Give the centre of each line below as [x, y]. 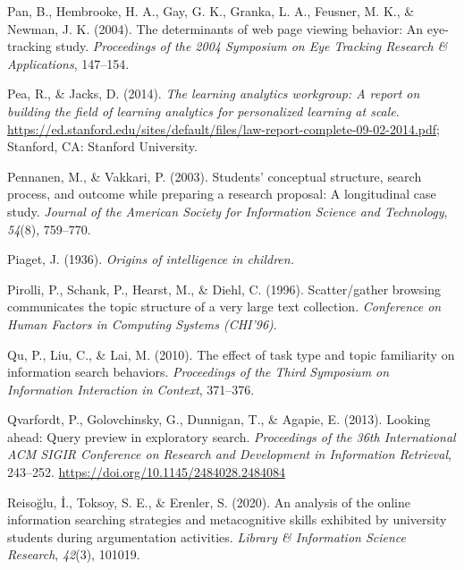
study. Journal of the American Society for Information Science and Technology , [228, 211]
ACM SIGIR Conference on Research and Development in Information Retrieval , [229, 454]
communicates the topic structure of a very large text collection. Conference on [224, 306]
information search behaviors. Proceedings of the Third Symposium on [198, 372]
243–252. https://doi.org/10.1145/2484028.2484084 [146, 472]
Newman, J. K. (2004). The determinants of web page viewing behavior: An [215, 28]
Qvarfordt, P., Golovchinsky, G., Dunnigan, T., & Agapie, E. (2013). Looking [219, 419]
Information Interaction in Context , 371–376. [131, 389]
